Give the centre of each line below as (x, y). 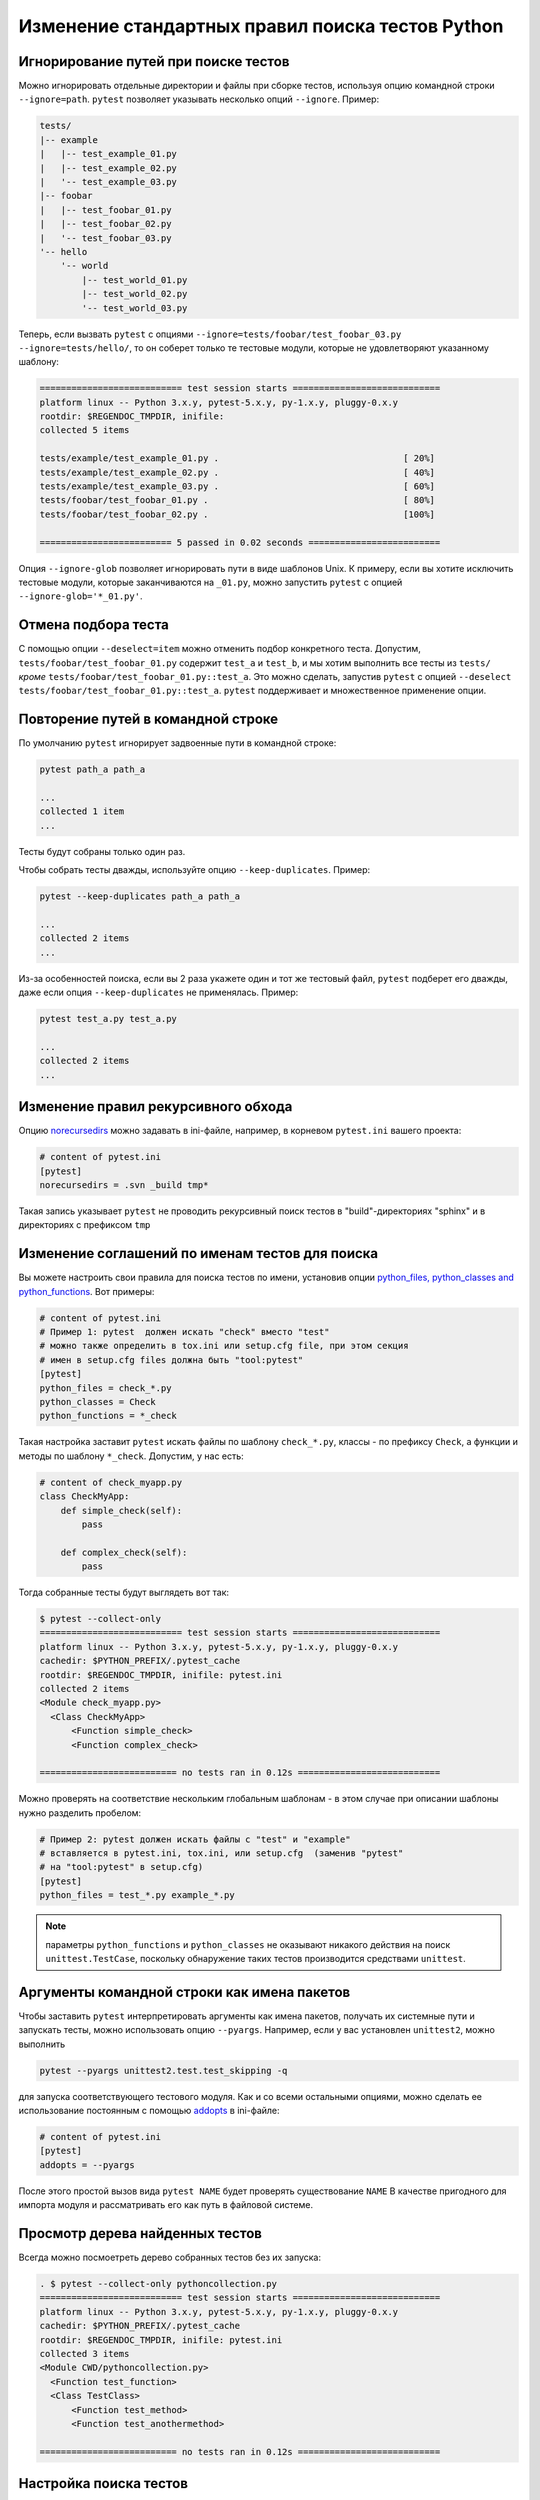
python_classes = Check (98, 1401)
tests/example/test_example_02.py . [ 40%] (237, 472)
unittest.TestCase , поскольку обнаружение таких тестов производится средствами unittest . (256, 1959)
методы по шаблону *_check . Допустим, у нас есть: (131, 1456)
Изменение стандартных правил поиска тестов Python (261, 26)
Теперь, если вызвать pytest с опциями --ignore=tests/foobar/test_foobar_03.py (210, 334)
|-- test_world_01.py (134, 279)
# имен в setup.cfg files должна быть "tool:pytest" (171, 1359)
